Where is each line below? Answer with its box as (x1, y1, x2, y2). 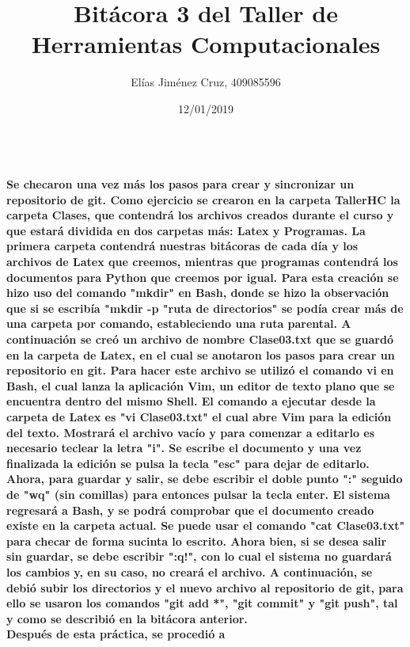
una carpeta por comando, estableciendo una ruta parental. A (6, 315, 351, 332)
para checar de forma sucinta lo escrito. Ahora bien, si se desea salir (6, 532, 387, 549)
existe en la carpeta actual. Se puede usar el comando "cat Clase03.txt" (6, 517, 405, 534)
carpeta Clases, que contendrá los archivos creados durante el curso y (6, 207, 394, 223)
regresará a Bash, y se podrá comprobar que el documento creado (6, 501, 374, 518)
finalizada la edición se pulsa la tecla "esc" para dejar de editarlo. (6, 455, 370, 471)
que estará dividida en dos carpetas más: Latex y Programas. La (6, 222, 366, 238)
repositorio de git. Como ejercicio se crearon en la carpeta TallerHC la (6, 191, 401, 207)
